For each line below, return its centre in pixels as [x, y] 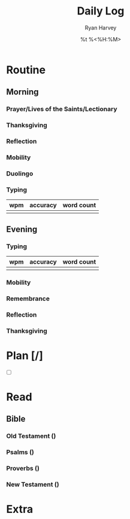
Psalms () [20, 452]
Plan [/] [25, 355]
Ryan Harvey [101, 28]
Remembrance [28, 299]
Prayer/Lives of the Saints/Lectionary [62, 109]
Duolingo [20, 174]
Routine [26, 70]
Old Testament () [31, 436]
